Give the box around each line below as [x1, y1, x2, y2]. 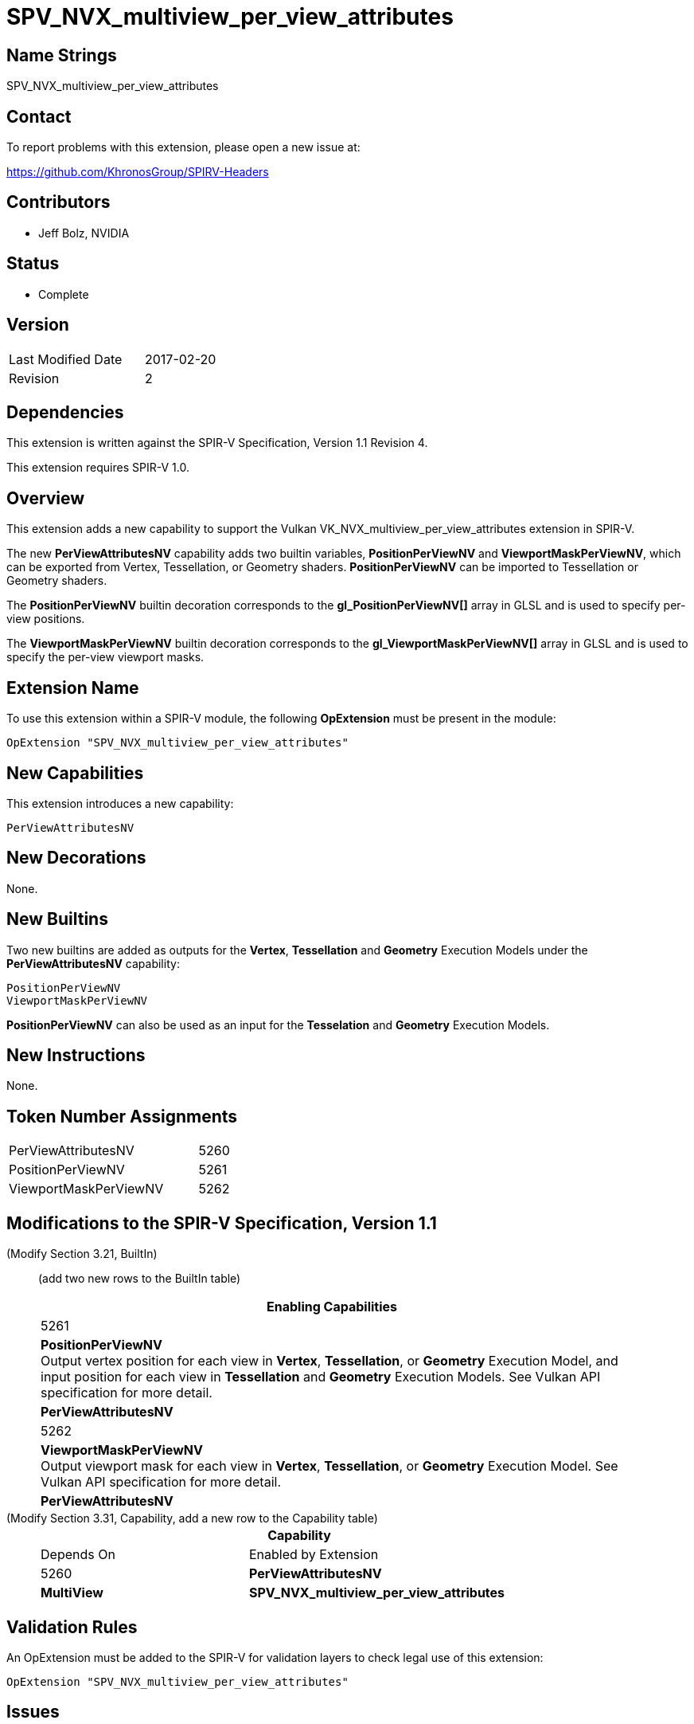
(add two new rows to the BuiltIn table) [38, 1271, 241, 1286]
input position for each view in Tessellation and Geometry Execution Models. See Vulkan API [41, 1369, 601, 1385]
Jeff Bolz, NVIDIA [38, 225, 130, 240]
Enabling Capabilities [266, 1299, 398, 1315]
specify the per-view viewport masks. [6, 650, 205, 664]
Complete [38, 287, 89, 301]
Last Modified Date [9, 351, 123, 367]
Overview [6, 488, 85, 508]
